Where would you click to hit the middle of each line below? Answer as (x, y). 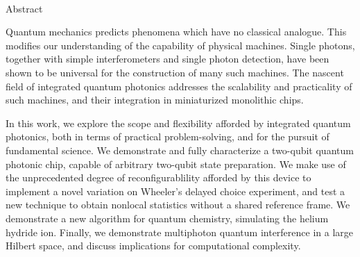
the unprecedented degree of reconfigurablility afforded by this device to (158, 177)
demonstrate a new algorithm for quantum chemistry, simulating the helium (167, 218)
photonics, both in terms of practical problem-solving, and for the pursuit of (168, 136)
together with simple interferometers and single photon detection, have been (168, 59)
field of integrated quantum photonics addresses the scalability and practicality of (179, 86)
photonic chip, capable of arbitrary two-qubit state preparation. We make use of (176, 164)
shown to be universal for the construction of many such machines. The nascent (175, 72)
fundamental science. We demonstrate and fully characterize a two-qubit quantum (180, 150)
